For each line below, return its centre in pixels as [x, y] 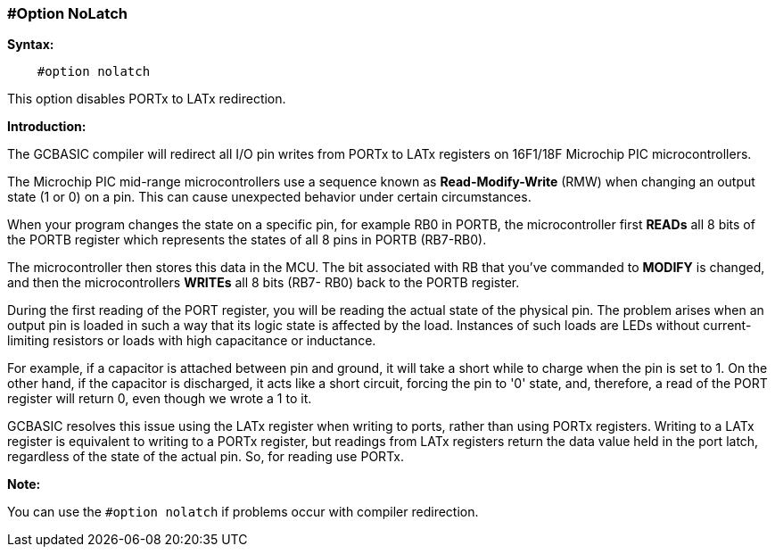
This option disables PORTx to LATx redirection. [147, 99]
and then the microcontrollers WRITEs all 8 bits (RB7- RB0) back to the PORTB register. [264, 283]
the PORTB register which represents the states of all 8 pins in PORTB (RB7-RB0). [247, 240]
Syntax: [31, 45]
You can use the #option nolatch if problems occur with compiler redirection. [243, 512]
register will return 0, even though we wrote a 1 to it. [160, 399]
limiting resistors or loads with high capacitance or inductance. [192, 341]
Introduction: [47, 127]
